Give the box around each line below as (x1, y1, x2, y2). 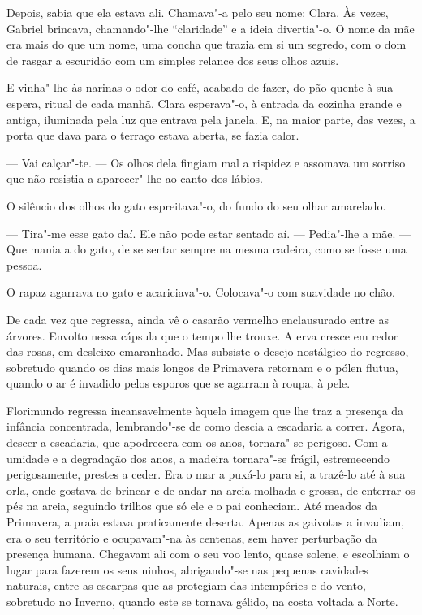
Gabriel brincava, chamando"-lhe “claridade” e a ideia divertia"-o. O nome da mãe (6, 19, 415, 37)
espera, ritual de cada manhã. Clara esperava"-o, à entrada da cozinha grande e (6, 94, 402, 111)
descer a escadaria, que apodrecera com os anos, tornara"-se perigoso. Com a (6, 434, 388, 451)
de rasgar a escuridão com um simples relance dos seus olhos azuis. (6, 51, 339, 68)
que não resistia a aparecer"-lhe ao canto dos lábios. (6, 170, 263, 187)
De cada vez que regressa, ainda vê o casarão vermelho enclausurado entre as (6, 310, 389, 327)
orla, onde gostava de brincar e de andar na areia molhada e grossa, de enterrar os (6, 481, 416, 498)
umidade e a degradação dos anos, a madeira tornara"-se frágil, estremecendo (6, 449, 390, 466)
